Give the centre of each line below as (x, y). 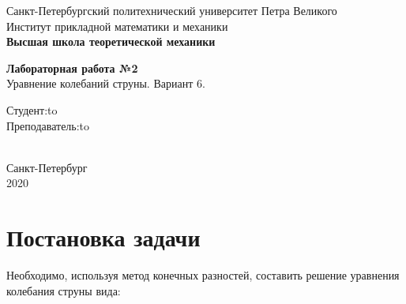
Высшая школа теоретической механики (111, 41)
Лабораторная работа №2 (72, 68)
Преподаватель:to (48, 125)
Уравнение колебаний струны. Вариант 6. (106, 83)
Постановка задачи (103, 237)
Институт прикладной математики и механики (117, 26)
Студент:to (32, 109)
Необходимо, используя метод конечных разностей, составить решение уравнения (203, 275)
